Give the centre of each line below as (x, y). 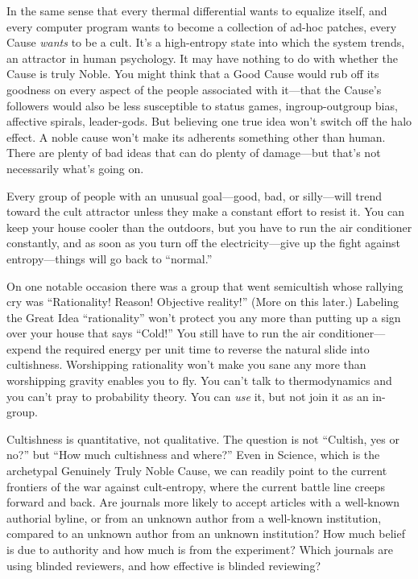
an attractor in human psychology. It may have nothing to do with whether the (202, 58)
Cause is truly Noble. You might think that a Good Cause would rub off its (193, 74)
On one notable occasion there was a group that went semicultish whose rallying (205, 285)
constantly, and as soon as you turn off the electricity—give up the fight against (203, 243)
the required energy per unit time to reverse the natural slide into (207, 348)
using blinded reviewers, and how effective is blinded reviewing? (164, 565)
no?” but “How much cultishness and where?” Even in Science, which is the (193, 455)
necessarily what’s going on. (75, 168)
